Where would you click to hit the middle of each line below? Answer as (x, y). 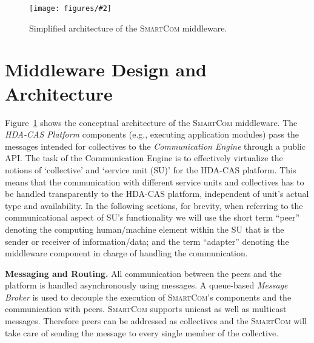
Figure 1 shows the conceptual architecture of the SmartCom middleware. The (151, 122)
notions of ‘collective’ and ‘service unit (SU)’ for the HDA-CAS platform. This (151, 169)
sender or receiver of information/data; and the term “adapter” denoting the (147, 241)
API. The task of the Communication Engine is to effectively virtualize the (144, 158)
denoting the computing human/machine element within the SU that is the (145, 229)
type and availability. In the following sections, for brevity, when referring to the (154, 205)
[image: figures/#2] (71, 8)
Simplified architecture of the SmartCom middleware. (128, 28)
